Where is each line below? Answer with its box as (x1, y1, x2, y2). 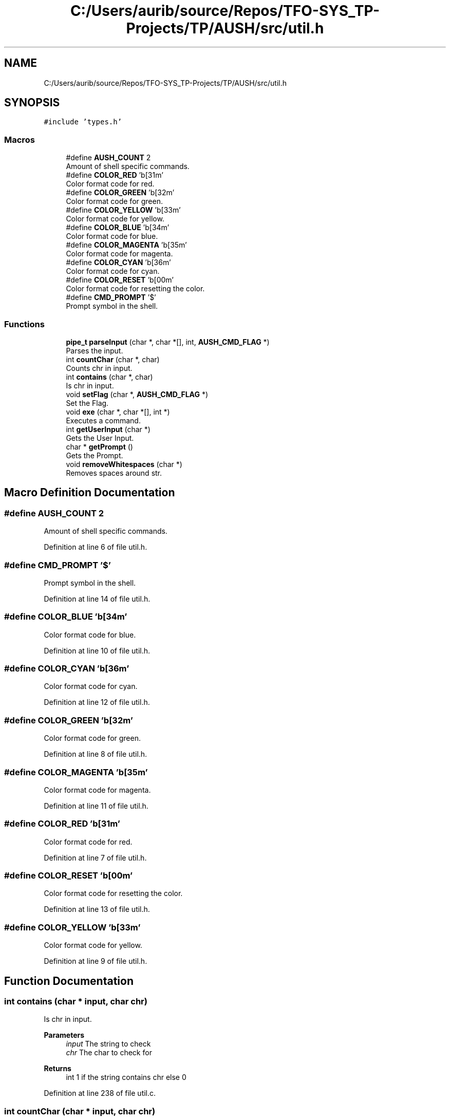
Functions (4, 319, 45, 329)
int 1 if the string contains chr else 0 (66, 1073, 186, 1082)
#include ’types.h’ (44, 118, 122, 126)
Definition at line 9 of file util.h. (44, 957, 147, 966)
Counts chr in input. (66, 363, 133, 372)
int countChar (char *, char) (66, 354, 160, 364)
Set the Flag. (66, 398, 109, 407)
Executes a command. (66, 416, 141, 425)
